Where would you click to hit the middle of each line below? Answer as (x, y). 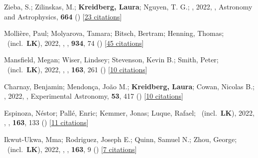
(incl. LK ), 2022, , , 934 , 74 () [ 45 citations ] (75, 43)
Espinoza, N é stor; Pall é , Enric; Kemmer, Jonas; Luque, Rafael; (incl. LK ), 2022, (129, 112)
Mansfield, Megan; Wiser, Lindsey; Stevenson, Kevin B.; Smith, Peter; (111, 60)
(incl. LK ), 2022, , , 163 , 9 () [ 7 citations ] (72, 149)
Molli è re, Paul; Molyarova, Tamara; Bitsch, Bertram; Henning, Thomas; (114, 33)
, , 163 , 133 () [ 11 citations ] (46, 122)
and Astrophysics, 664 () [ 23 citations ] (63, 16)
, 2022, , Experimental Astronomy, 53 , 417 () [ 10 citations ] (94, 96)
